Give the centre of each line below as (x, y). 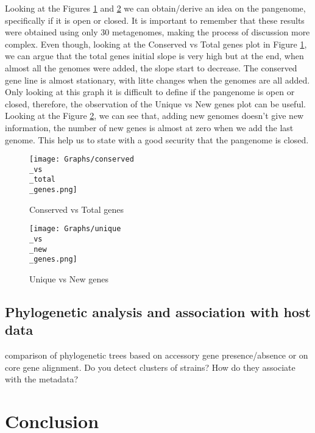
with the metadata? (42, 379)
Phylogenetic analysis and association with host (158, 311)
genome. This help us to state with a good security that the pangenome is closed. (157, 139)
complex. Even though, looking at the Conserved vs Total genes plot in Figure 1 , (156, 44)
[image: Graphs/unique (75, 229)
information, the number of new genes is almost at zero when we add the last (149, 127)
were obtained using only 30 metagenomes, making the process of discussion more (157, 32)
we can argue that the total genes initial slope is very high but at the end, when (154, 56)
